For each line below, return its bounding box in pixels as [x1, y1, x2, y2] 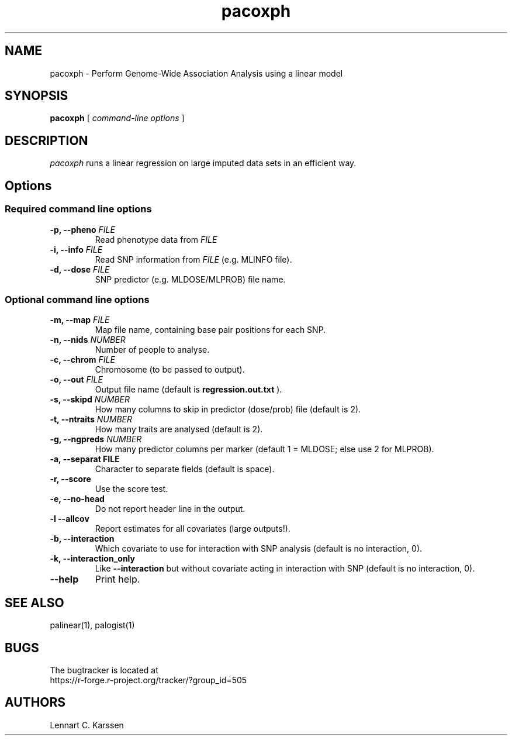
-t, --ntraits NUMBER [50, 414, 133, 425]
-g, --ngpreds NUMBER [50, 434, 142, 445]
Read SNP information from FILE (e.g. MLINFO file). [95, 254, 292, 264]
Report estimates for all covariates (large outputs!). [95, 524, 290, 534]
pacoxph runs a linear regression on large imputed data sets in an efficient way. [50, 158, 357, 168]
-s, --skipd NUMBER [50, 394, 130, 405]
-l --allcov [50, 514, 89, 524]
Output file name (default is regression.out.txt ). [95, 384, 282, 395]
